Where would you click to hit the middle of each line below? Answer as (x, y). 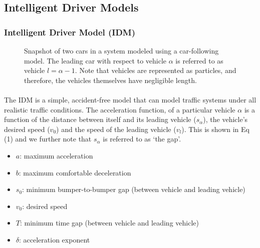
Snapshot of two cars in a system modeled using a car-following (121, 50)
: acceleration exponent (55, 239)
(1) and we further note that (48, 139)
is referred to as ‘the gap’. (142, 139)
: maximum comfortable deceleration (75, 172)
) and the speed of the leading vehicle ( (116, 129)
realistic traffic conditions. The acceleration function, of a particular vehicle (120, 109)
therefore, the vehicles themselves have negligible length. (110, 80)
